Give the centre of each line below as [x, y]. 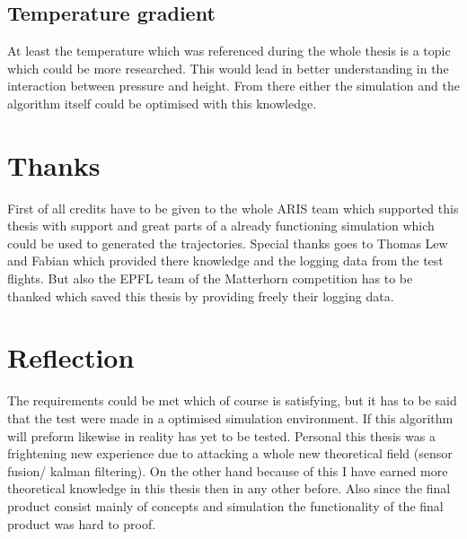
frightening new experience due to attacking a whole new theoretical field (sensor [230, 453]
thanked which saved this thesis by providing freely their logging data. [201, 296]
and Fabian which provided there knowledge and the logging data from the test [225, 261]
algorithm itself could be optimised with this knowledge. [162, 103]
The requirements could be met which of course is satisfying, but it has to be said [232, 400]
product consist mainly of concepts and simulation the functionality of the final [225, 505]
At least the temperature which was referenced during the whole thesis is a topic [229, 51]
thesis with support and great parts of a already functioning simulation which [221, 226]
